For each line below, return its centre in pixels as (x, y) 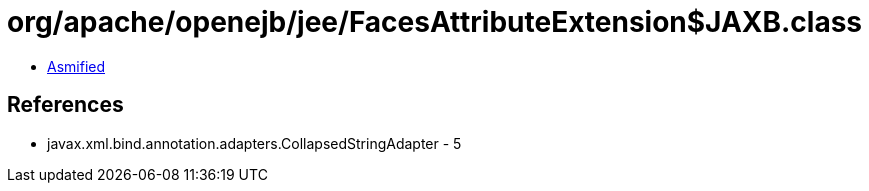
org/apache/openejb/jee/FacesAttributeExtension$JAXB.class (435, 22)
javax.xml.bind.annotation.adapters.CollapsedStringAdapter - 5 (254, 143)
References (65, 105)
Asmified (76, 66)
